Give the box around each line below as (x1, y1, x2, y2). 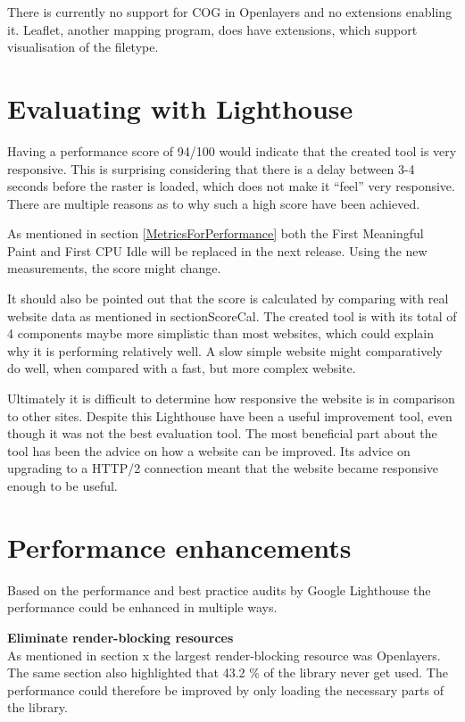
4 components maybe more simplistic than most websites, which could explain (7, 324, 435, 343)
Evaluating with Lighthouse (7, 89, 353, 126)
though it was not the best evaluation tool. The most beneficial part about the (7, 424, 437, 443)
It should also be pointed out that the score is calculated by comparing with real (7, 289, 449, 308)
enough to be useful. (7, 477, 118, 494)
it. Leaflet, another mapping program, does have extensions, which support (7, 20, 418, 38)
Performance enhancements (7, 528, 352, 565)
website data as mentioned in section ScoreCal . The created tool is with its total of (7, 306, 457, 325)
